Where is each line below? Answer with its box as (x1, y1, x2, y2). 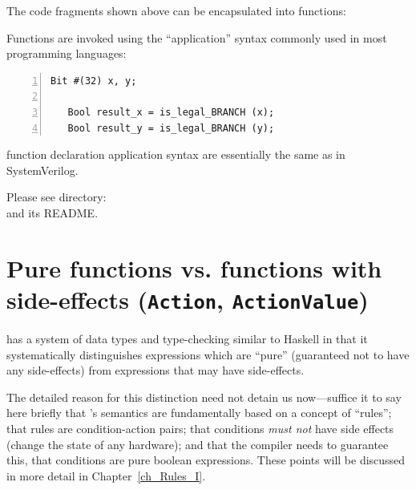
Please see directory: (6, 188, 107, 205)
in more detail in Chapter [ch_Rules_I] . (6, 467, 206, 484)
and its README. (6, 204, 99, 221)
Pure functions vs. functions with (6, 251, 382, 284)
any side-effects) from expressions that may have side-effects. (6, 362, 305, 379)
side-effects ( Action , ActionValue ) (6, 282, 369, 315)
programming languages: (6, 45, 127, 62)
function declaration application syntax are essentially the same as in (6, 146, 345, 163)
